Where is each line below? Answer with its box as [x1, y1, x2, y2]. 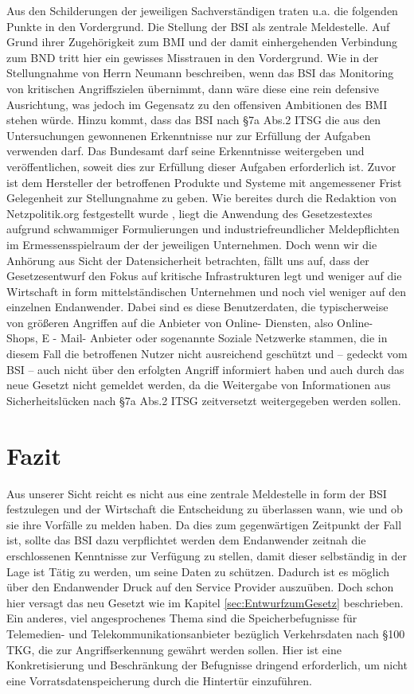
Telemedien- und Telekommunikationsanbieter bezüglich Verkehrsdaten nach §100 [6, 625, 405, 641]
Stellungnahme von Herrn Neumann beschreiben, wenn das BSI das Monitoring [6, 64, 394, 81]
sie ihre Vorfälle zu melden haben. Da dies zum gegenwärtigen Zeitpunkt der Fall [6, 516, 402, 532]
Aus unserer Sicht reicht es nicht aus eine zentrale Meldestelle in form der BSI [6, 485, 387, 501]
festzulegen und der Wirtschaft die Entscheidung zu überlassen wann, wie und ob [6, 501, 403, 517]
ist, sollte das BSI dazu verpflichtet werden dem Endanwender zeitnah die [6, 532, 366, 548]
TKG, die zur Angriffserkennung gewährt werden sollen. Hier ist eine [6, 641, 342, 657]
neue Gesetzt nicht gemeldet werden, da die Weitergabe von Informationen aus [6, 376, 391, 393]
